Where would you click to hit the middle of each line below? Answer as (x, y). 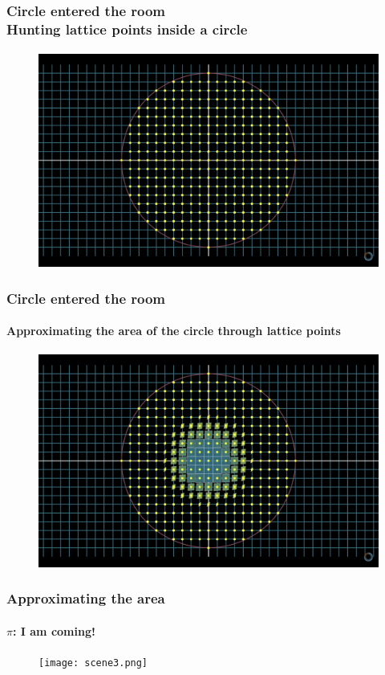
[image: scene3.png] (93, 663)
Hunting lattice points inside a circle (127, 29)
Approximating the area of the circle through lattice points (174, 331)
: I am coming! (54, 630)
